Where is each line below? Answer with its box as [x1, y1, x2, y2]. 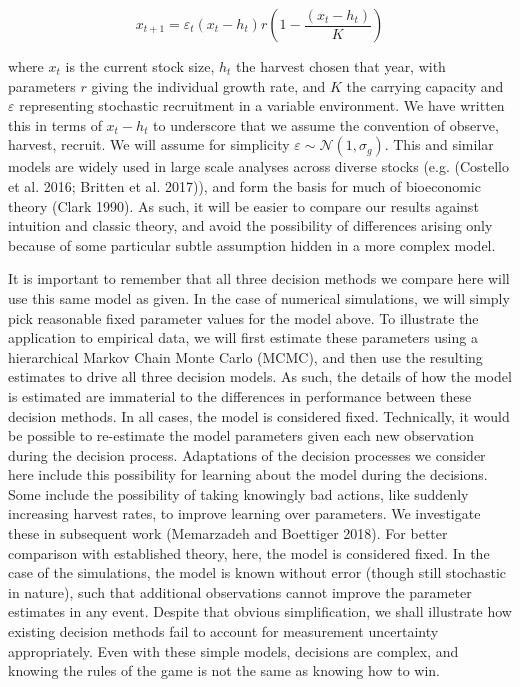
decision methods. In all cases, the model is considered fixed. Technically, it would [8, 405, 510, 426]
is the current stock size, [65, 56, 215, 76]
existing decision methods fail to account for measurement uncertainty [8, 621, 439, 642]
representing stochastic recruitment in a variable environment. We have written [19, 95, 505, 116]
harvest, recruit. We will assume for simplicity [8, 134, 290, 155]
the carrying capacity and [346, 75, 504, 96]
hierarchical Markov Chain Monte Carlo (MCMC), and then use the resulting [8, 346, 483, 367]
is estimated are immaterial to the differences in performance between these [8, 385, 472, 406]
